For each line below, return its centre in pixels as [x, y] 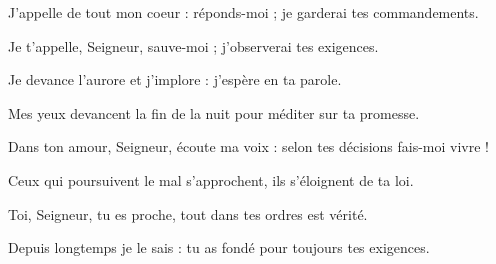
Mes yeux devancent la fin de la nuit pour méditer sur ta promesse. [214, 112]
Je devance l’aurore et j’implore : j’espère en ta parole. [175, 79]
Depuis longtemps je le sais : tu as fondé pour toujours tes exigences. [219, 247]
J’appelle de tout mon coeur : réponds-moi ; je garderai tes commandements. [243, 12]
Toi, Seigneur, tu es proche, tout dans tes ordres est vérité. [188, 213]
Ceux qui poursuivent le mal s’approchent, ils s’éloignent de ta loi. [211, 179]
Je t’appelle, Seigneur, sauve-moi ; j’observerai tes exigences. [193, 45]
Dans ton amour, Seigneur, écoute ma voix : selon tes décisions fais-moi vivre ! [249, 146]
